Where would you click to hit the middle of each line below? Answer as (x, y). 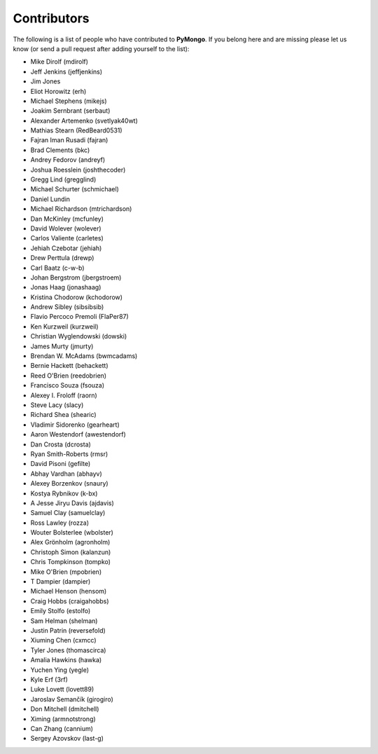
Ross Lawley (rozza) (59, 523)
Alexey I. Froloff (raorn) (64, 395)
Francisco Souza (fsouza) (68, 385)
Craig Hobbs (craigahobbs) (70, 601)
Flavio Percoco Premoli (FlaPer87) (79, 317)
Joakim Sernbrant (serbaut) (70, 111)
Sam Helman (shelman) (64, 621)
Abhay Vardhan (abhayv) (66, 474)
